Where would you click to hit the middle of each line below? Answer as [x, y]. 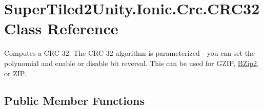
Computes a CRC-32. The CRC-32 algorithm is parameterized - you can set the [130, 53]
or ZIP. [15, 73]
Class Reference [61, 28]
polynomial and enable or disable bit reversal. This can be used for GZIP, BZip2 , [131, 63]
